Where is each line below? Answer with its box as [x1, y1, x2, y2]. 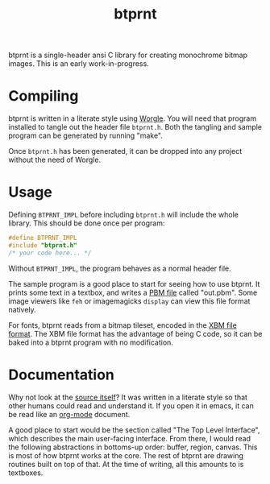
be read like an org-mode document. [8, 409, 131, 419]
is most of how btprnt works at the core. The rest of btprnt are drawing [8, 450, 244, 460]
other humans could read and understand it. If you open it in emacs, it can [8, 400, 254, 411]
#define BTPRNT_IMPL [8, 234, 78, 242]
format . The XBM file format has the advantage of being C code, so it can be [8, 329, 263, 338]
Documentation [8, 366, 115, 383]
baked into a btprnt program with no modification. [8, 337, 173, 347]
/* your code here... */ [8, 249, 92, 257]
